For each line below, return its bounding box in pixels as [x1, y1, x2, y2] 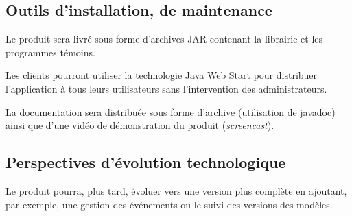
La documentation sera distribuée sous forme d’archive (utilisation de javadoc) [5, 104, 336, 119]
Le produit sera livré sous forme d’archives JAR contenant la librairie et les [5, 32, 323, 46]
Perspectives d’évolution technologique [5, 152, 286, 173]
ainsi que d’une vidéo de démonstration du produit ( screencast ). [5, 118, 274, 132]
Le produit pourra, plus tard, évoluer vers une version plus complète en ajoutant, [5, 183, 347, 197]
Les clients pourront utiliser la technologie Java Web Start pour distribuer [5, 68, 318, 82]
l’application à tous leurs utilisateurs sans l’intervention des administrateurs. [5, 81, 327, 95]
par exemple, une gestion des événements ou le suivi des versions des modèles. [5, 197, 333, 211]
